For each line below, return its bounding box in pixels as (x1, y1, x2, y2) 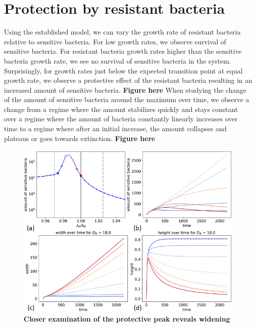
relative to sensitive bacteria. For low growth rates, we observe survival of (4, 36, 226, 46)
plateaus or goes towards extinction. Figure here (4, 133, 155, 143)
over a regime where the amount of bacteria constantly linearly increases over (4, 113, 238, 124)
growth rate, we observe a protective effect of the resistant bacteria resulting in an (4, 75, 253, 85)
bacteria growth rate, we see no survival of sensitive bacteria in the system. (4, 55, 231, 66)
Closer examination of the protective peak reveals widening (24, 314, 230, 324)
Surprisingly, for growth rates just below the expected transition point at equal (4, 65, 243, 75)
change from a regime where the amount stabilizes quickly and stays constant (4, 104, 238, 114)
